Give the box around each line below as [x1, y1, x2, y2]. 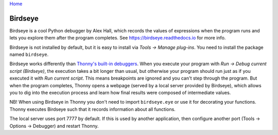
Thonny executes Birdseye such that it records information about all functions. [9, 106, 176, 112]
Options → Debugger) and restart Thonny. [9, 123, 99, 129]
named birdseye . [9, 51, 49, 57]
